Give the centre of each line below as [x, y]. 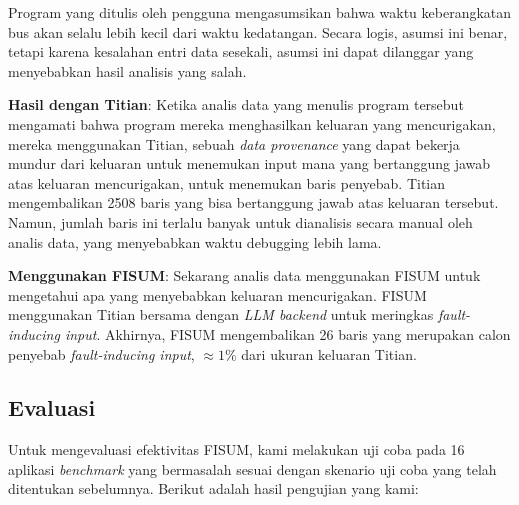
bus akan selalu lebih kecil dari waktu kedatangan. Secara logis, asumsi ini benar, [258, 31]
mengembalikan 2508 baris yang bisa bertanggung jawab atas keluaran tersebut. [253, 202]
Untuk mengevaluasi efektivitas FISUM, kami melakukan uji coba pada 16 [236, 449]
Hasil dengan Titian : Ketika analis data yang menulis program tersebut [236, 104]
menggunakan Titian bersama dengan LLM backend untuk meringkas [221, 314]
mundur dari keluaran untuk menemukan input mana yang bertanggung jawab [249, 163]
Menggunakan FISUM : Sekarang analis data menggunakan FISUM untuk [244, 275]
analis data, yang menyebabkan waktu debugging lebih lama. [195, 241]
